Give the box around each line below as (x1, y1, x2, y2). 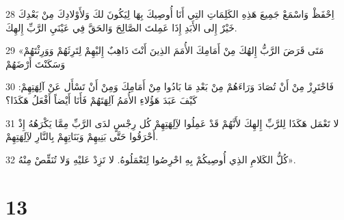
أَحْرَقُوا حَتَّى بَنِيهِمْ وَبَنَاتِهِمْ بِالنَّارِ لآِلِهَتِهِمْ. (5, 129, 159, 143)
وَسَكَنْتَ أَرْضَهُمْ (5, 56, 66, 70)
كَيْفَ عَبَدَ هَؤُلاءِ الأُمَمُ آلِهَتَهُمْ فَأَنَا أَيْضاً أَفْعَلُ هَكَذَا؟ (5, 92, 198, 107)
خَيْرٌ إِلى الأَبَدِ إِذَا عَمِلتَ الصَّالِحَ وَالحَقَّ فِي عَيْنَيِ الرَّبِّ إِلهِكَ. (5, 20, 237, 34)
